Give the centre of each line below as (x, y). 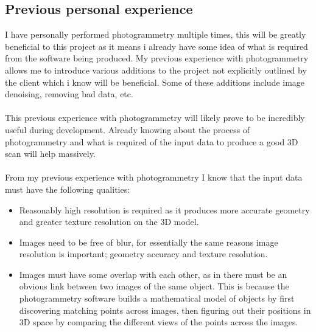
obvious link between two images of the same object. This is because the (154, 286)
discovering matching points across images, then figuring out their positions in (165, 310)
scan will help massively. (50, 154)
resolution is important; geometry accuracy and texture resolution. (143, 254)
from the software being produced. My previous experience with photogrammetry (157, 58)
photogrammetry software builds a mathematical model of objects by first (157, 298)
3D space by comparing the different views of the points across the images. (159, 322)
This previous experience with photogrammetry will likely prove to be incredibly (155, 118)
